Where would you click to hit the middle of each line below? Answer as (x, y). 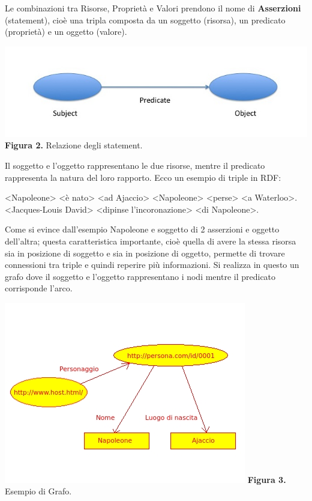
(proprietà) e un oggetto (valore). (66, 32)
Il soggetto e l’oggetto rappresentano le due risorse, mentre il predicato (135, 165)
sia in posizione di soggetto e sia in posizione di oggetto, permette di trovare (145, 253)
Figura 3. (267, 479)
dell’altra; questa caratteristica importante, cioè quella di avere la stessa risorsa (151, 241)
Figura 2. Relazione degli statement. (74, 145)
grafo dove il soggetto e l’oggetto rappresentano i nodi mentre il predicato (140, 276)
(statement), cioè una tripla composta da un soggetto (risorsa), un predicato (145, 20)
